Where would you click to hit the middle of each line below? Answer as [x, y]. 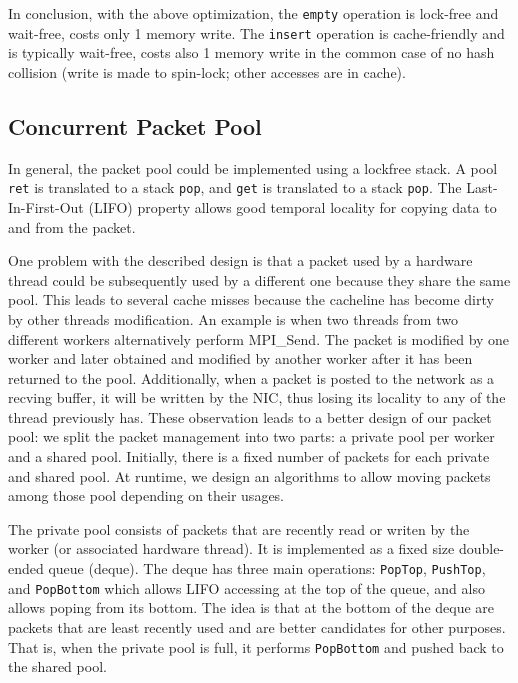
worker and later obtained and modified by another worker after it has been [240, 358]
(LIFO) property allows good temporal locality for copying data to [292, 206]
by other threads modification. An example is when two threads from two [233, 318]
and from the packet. [72, 226]
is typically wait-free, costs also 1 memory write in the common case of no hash [251, 52]
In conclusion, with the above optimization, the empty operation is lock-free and [253, 13]
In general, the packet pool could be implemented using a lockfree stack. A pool [253, 167]
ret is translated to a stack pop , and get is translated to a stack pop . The [235, 187]
